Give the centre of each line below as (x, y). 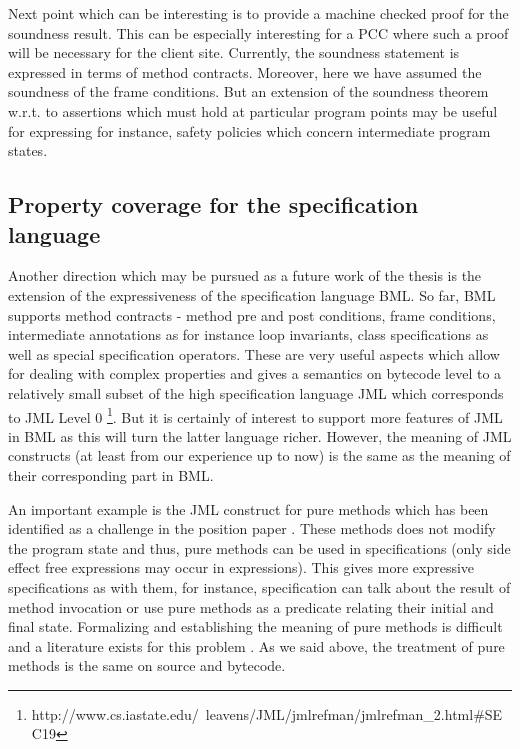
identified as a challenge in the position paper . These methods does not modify (252, 528)
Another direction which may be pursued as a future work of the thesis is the (245, 275)
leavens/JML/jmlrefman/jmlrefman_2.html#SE (354, 713)
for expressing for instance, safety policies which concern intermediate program (249, 130)
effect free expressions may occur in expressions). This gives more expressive (241, 567)
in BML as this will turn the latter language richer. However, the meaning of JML (260, 435)
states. (28, 150)
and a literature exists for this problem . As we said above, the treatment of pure (256, 645)
